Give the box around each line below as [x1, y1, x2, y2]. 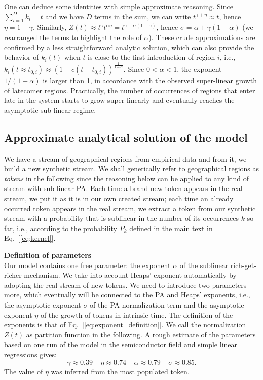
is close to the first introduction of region [88, 52, 215, 62]
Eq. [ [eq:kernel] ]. [4, 233, 56, 243]
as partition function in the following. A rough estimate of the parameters [26, 329, 256, 339]
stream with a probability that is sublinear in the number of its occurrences [4, 213, 239, 223]
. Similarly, [33, 22, 67, 32]
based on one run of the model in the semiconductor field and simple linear [4, 339, 238, 350]
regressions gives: [4, 349, 57, 359]
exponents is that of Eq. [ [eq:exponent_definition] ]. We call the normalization [4, 319, 246, 330]
